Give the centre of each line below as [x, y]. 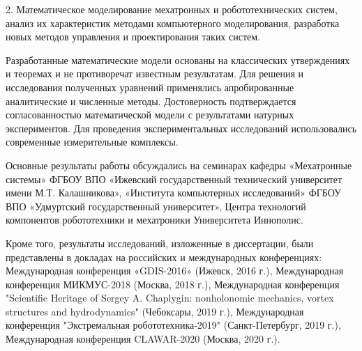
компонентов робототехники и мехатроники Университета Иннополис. [154, 220]
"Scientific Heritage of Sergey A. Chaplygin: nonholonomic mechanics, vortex [170, 298]
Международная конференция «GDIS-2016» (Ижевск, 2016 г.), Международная [175, 271]
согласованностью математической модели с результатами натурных [150, 115]
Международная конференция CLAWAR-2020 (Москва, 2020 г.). [143, 339]
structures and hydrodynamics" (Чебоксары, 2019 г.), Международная [155, 311]
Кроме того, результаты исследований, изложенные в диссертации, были [160, 243]
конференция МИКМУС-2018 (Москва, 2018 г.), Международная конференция [173, 284]
